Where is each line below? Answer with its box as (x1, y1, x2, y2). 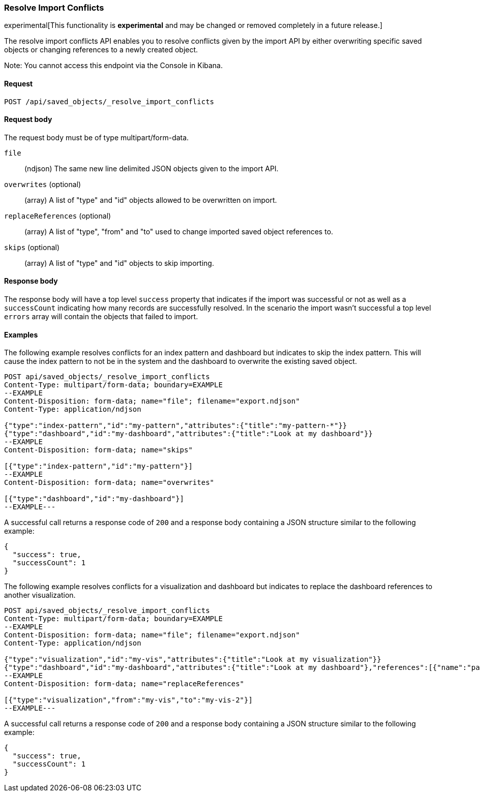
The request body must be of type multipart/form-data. (4, 133, 189, 142)
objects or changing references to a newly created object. (4, 45, 198, 54)
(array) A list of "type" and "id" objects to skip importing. (24, 258, 214, 267)
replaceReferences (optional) (4, 211, 111, 220)
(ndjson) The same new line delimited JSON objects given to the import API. (24, 164, 279, 173)
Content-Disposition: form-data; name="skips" (4, 446, 193, 454)
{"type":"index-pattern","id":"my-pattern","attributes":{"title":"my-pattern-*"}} (4, 421, 347, 430)
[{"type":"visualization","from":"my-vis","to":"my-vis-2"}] (4, 696, 253, 705)
